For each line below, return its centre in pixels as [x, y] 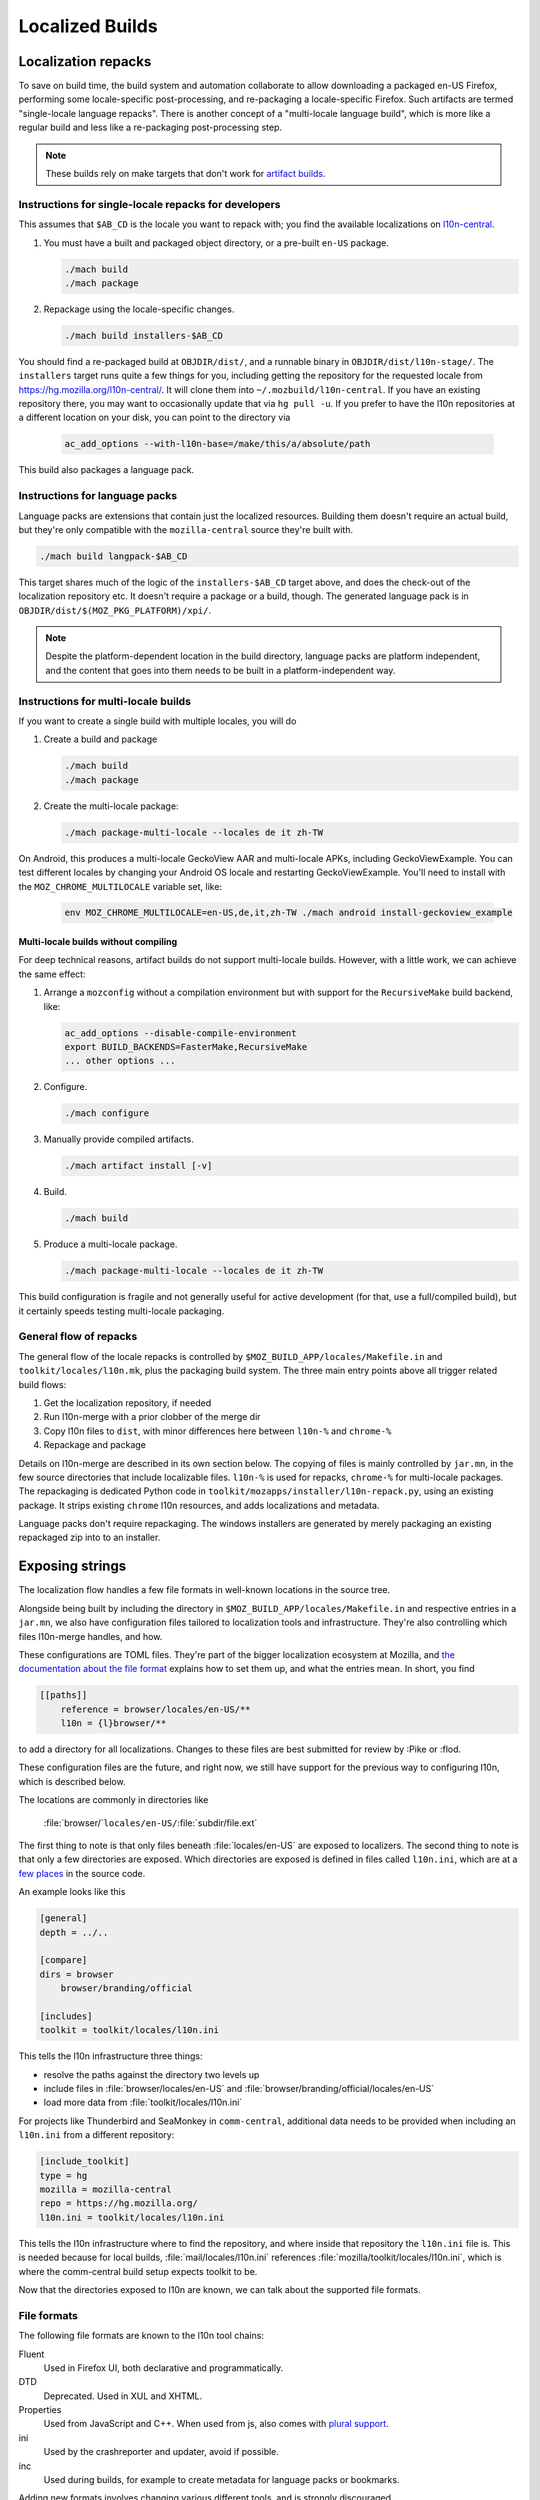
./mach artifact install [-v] [138, 1166]
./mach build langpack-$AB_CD [113, 556]
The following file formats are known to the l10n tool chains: [141, 2336]
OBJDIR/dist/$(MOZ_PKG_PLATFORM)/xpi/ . [115, 610]
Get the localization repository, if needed [127, 1402]
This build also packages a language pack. [106, 470]
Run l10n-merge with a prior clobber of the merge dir [152, 1417]
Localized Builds [88, 26]
